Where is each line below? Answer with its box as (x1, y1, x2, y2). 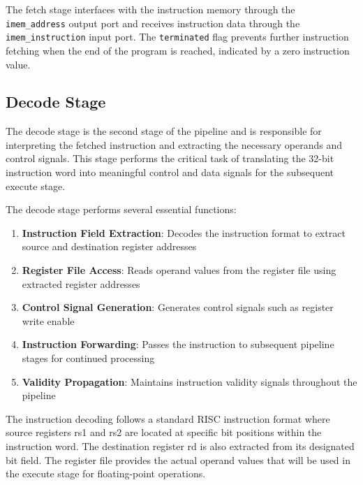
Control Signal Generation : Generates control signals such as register (22, 300, 334, 314)
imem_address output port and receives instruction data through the (6, 15, 300, 30)
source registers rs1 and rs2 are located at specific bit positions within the (6, 425, 322, 440)
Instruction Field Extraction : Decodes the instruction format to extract (22, 225, 346, 240)
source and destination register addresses (22, 239, 197, 254)
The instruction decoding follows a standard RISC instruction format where (6, 411, 330, 426)
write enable (22, 313, 75, 328)
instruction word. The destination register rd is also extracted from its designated (6, 438, 355, 453)
